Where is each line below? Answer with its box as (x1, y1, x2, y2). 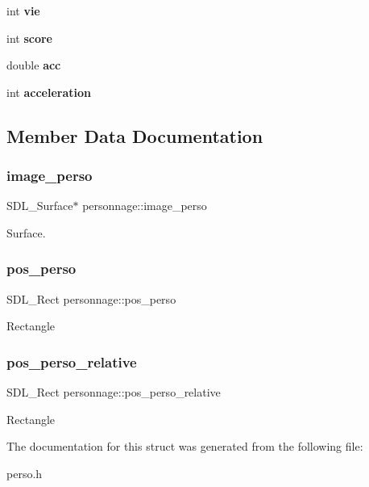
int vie (6, 2, 40, 19)
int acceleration (6, 83, 91, 100)
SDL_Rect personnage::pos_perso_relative (6, 384, 221, 401)
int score (6, 29, 52, 46)
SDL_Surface (6, 197, 73, 214)
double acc (6, 57, 61, 73)
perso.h (6, 464, 43, 481)
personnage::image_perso (82, 197, 207, 214)
